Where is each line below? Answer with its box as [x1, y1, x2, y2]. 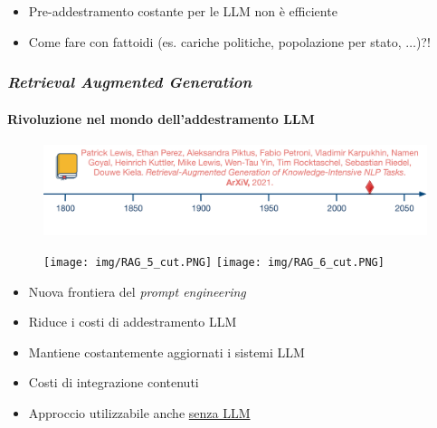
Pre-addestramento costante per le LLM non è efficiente [28, 2, 337, 20]
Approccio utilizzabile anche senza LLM [28, 404, 251, 423]
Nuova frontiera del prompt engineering [28, 281, 246, 300]
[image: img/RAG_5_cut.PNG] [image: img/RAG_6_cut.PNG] [43, 256, 385, 270]
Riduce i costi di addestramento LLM [28, 312, 237, 331]
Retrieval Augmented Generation [7, 71, 252, 93]
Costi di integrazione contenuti [28, 373, 199, 392]
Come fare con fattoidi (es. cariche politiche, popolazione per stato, [28, 32, 402, 51]
